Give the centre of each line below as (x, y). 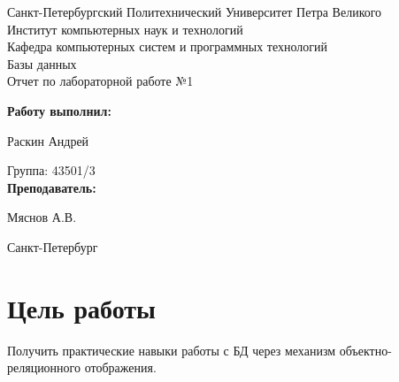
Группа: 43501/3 (51, 170)
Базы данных (42, 63)
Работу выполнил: (59, 110)
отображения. (120, 367)
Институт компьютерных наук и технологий (125, 29)
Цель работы (81, 307)
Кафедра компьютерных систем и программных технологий (168, 46)
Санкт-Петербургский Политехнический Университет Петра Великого (195, 11)
